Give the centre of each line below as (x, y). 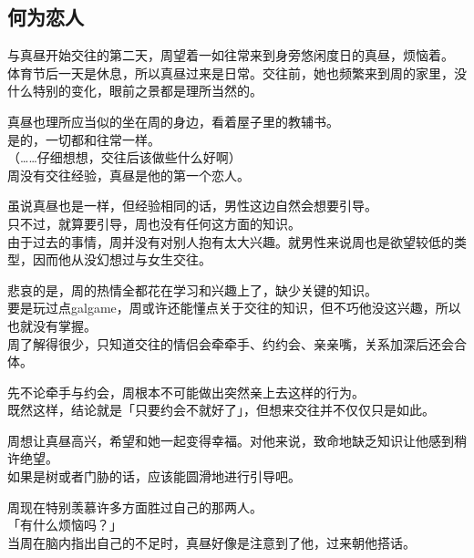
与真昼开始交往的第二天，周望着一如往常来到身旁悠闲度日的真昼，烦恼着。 (231, 55)
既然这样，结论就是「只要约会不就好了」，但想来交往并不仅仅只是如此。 (221, 410)
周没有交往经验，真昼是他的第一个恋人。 (129, 175)
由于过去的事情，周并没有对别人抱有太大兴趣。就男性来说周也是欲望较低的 (231, 241)
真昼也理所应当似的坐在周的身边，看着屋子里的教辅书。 (173, 121)
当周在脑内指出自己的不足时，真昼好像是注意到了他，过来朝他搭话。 (211, 542)
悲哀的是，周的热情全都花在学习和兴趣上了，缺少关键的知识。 (192, 289)
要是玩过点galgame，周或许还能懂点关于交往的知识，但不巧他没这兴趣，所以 (234, 308)
